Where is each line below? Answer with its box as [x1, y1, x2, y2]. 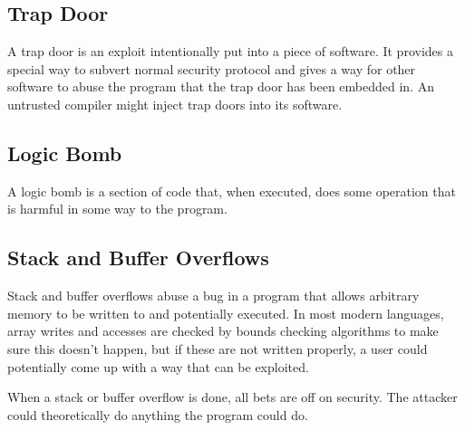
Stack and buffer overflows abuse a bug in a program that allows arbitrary [7, 286, 420, 305]
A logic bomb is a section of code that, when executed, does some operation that [7, 181, 456, 200]
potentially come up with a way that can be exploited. [7, 357, 309, 376]
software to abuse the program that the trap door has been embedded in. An [7, 77, 434, 96]
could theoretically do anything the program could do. [7, 405, 308, 424]
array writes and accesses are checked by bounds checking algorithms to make [7, 321, 439, 340]
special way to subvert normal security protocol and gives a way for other [7, 59, 416, 78]
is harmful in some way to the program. [7, 199, 228, 218]
